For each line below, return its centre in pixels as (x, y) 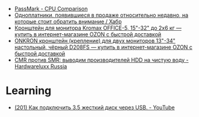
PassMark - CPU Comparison (51, 9)
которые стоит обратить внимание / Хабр (68, 21)
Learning (29, 91)
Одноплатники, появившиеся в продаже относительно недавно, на (101, 15)
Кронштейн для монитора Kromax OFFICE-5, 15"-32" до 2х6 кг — (98, 28)
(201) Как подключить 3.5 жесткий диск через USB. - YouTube (95, 107)
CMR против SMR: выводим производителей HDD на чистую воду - (101, 60)
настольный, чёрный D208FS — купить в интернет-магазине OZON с (103, 47)
